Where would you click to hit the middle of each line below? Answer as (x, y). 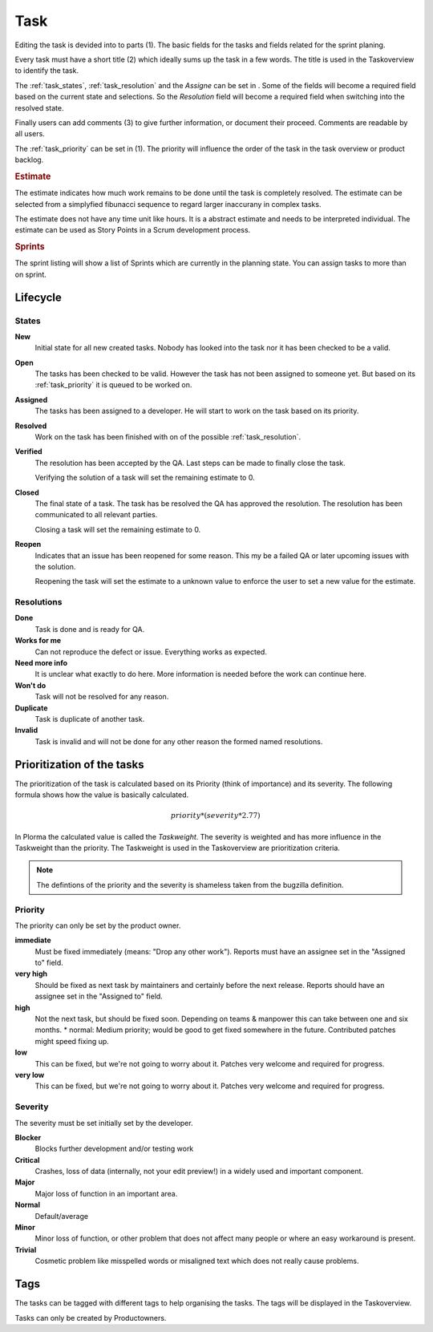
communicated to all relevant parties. (96, 515)
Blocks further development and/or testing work (114, 1149)
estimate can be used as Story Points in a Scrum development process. (133, 230)
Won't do (30, 685)
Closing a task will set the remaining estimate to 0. (118, 529)
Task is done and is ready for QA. (90, 629)
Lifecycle (38, 297)
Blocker (28, 1137)
